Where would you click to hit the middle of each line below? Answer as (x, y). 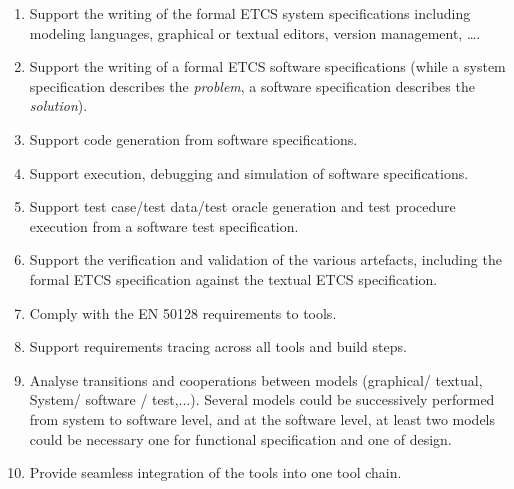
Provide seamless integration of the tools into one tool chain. (215, 472)
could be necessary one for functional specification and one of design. (240, 438)
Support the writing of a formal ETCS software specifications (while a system (267, 66)
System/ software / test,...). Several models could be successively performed (262, 399)
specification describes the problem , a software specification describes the (252, 85)
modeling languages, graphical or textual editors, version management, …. (255, 32)
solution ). (58, 105)
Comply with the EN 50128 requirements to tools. (183, 312)
